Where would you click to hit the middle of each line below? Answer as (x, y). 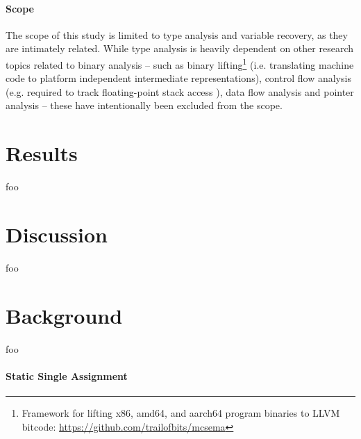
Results (42, 153)
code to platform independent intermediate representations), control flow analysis (178, 78)
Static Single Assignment (67, 375)
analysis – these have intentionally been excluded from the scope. (144, 105)
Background (64, 315)
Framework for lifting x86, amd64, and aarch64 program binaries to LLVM (181, 412)
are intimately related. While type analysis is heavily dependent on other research (180, 48)
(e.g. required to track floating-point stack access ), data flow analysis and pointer (180, 91)
